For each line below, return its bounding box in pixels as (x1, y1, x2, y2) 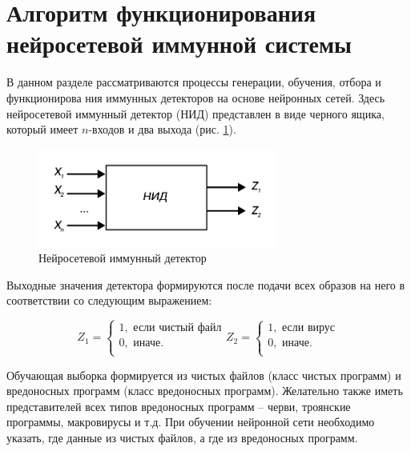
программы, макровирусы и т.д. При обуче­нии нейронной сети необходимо (6, 413, 375, 430)
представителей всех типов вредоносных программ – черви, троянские (6, 397, 351, 414)
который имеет (6, 121, 79, 138)
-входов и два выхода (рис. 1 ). (88, 121, 236, 138)
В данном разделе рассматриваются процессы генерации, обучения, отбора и (6, 74, 381, 90)
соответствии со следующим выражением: (6, 292, 212, 309)
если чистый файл (133, 322, 222, 334)
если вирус (282, 321, 336, 333)
